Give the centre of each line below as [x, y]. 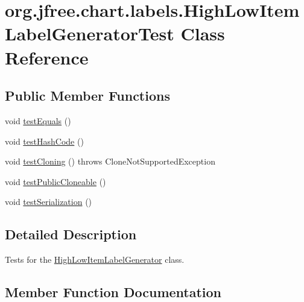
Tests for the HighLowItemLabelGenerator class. [95, 260]
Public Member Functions [87, 96]
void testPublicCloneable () [55, 181]
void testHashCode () [44, 141]
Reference [47, 57]
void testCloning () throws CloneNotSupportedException [110, 161]
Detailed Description [71, 234]
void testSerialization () [49, 202]
